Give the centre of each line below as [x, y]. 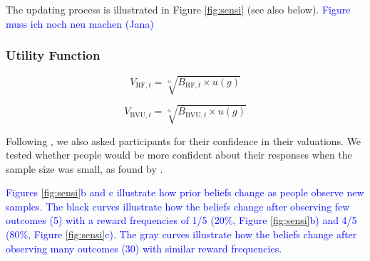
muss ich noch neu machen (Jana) [80, 23]
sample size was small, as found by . [84, 168]
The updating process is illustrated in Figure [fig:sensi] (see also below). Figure [178, 9]
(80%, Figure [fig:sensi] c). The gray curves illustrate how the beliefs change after [181, 234]
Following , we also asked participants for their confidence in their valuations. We [184, 140]
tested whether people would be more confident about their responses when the [179, 155]
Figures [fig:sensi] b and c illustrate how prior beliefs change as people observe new [185, 192]
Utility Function [53, 55]
